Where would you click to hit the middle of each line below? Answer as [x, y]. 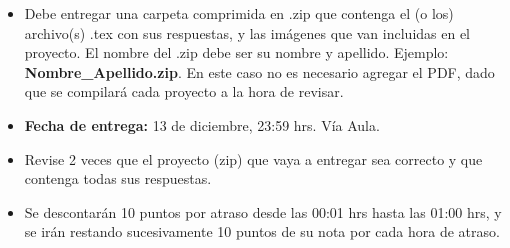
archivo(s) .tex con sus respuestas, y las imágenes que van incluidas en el [247, 32]
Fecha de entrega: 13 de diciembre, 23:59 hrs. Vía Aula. [202, 124]
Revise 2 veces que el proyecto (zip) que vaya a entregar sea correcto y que [253, 158]
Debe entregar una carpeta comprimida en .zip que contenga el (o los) [239, 13]
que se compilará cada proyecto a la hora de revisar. [184, 91]
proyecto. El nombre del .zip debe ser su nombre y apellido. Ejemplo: [236, 52]
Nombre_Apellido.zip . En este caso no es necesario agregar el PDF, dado [259, 71]
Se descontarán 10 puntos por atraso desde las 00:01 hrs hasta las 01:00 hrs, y [263, 211]
